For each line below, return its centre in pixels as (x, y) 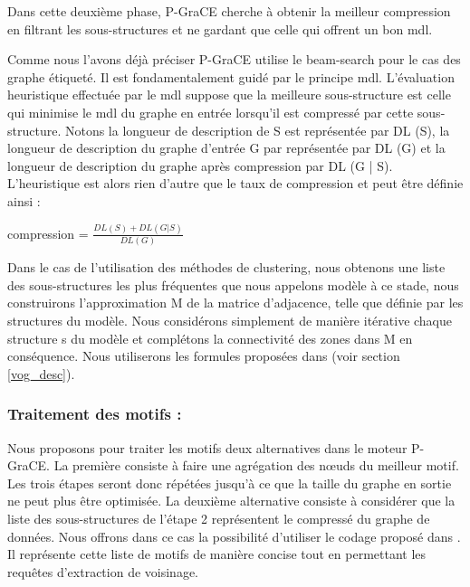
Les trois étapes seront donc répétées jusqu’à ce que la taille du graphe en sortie (230, 483)
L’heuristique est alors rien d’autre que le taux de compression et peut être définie (235, 183)
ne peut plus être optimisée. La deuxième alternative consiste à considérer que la (231, 501)
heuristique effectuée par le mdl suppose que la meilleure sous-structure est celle (229, 95)
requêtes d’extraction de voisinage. (103, 571)
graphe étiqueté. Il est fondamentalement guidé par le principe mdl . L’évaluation (231, 76)
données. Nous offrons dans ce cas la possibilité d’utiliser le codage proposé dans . (234, 536)
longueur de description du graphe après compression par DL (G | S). (200, 165)
